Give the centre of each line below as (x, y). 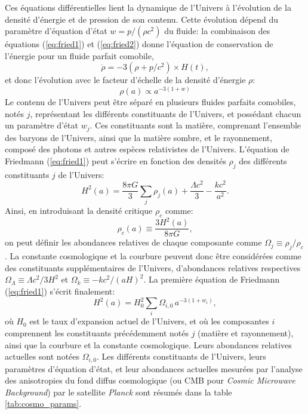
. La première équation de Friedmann (212, 279)
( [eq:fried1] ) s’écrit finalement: (60, 291)
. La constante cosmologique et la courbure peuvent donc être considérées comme (153, 256)
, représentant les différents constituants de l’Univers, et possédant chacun (166, 113)
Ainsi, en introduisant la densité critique (79, 211)
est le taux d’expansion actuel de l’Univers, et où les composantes (149, 321)
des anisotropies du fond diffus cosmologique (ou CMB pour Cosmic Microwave (150, 380)
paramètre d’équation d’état (56, 31)
